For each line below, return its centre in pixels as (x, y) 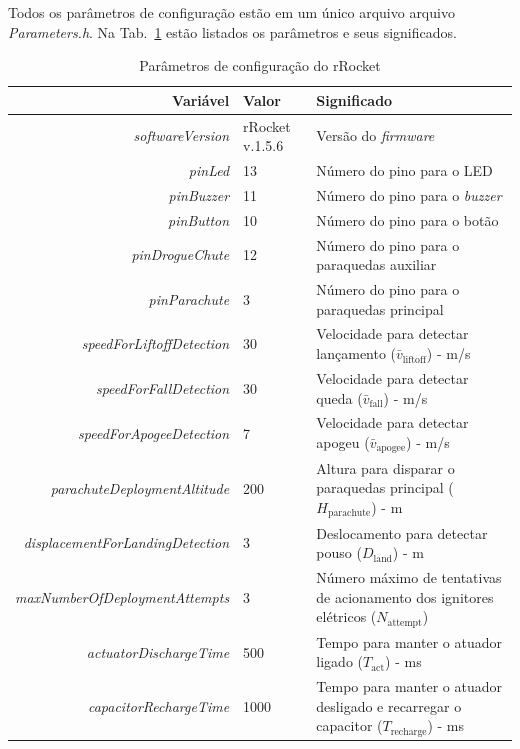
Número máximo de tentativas (409, 576)
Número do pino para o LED (404, 170)
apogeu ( (343, 441)
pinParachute (189, 298)
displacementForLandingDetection (126, 542)
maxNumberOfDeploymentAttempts (122, 596)
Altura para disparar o (385, 467)
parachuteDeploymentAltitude (140, 487)
